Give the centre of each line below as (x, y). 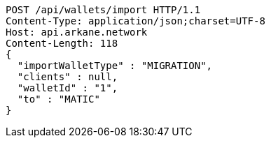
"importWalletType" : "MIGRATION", (115, 66)
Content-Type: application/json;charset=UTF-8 (135, 21)
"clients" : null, (68, 77)
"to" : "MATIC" (58, 99)
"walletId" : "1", (68, 88)
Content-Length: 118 (62, 43)
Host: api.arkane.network (77, 32)
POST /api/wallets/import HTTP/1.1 (103, 10)
